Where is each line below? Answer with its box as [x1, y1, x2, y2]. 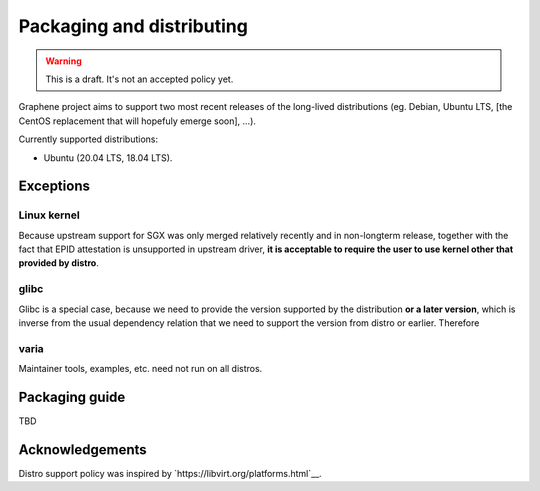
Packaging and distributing [18, 15, 249, 37]
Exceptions [18, 178, 90, 195]
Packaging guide [18, 388, 126, 405]
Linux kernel [18, 208, 80, 222]
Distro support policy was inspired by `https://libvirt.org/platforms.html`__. [18, 467, 322, 479]
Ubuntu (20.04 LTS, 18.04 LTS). [43, 151, 173, 164]
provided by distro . [18, 257, 99, 269]
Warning [45, 55, 82, 67]
